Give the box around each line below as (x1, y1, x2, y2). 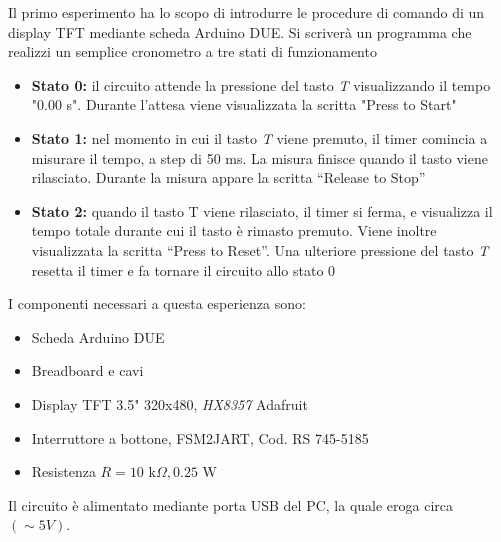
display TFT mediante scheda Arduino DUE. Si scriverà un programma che (8, 21, 472, 42)
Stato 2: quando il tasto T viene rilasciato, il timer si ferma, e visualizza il (31, 200, 493, 221)
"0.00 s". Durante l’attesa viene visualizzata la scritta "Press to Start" (31, 94, 457, 115)
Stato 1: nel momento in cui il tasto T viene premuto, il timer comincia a (31, 127, 488, 148)
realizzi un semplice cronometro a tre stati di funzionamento (8, 41, 377, 62)
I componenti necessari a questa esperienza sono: (8, 293, 306, 314)
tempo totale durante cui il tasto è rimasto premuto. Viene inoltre (31, 220, 437, 241)
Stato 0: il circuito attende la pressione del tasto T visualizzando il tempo (31, 74, 491, 95)
